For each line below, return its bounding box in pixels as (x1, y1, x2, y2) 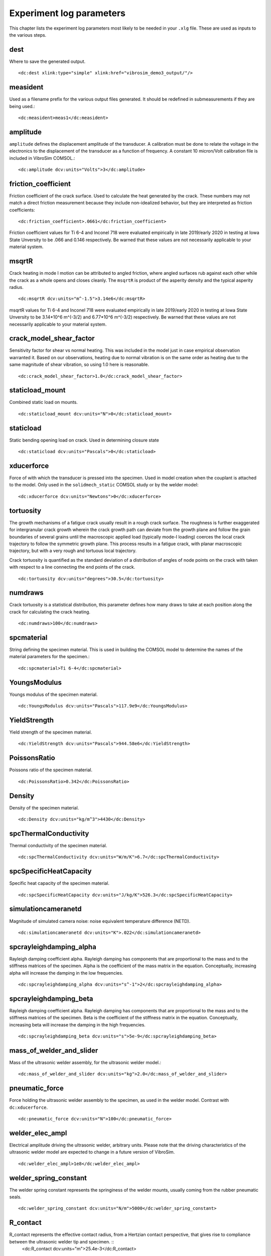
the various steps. (9, 32, 47, 38)
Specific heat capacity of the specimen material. (9, 880, 110, 886)
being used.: (9, 103, 35, 109)
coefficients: (9, 206, 35, 213)
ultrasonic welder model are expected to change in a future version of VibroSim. (9, 1149, 175, 1155)
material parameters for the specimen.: (9, 654, 90, 660)
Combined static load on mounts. (9, 399, 78, 405)
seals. (9, 1194, 22, 1200)
